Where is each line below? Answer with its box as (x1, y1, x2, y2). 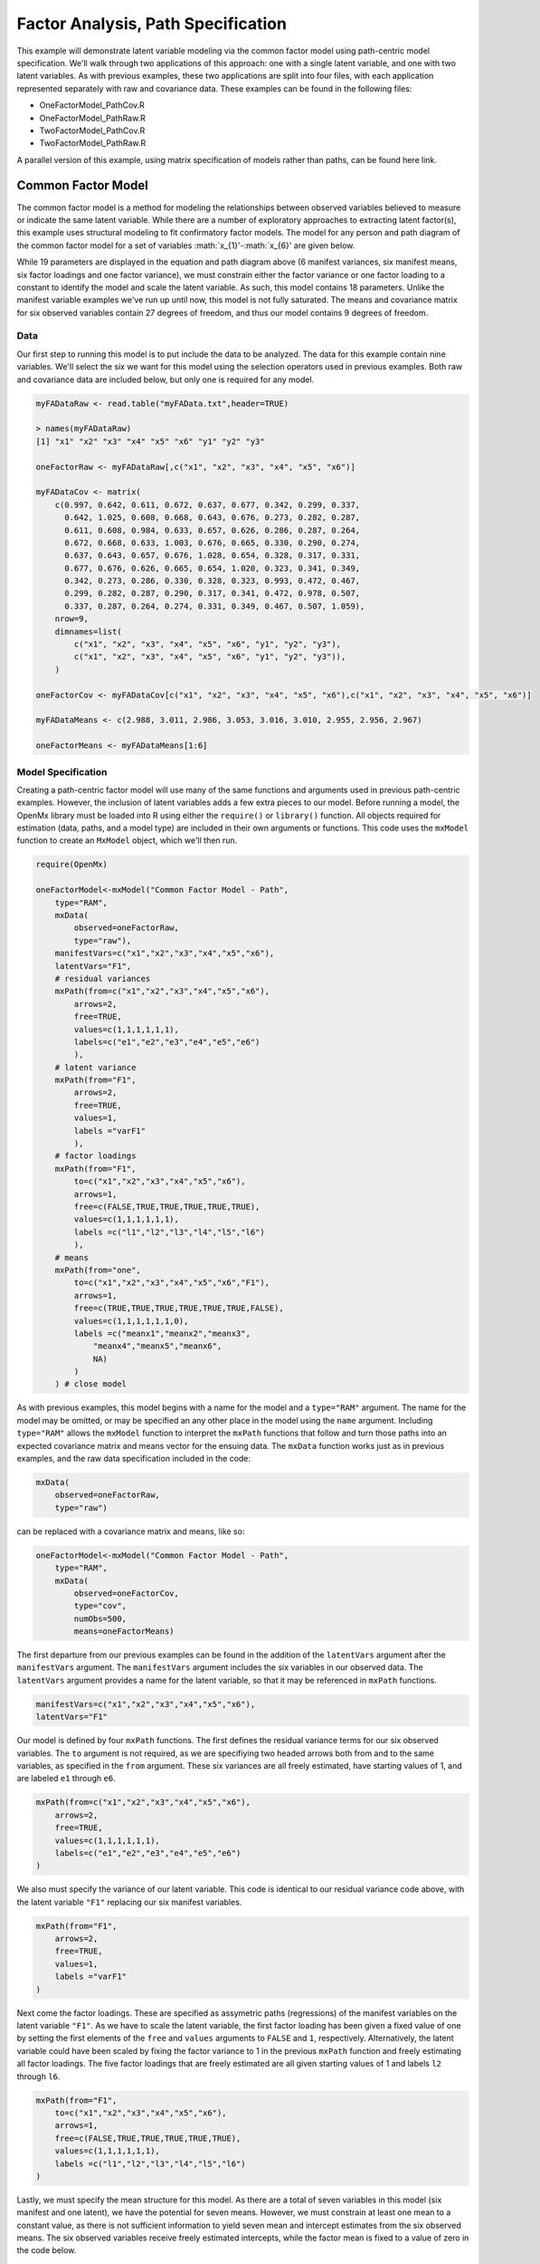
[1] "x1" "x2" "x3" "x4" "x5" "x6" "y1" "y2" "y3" (35, 436, 266, 446)
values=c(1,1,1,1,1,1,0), (73, 1316, 189, 1326)
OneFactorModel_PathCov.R (39, 100, 145, 110)
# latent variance (54, 1062, 137, 1072)
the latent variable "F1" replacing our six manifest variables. (16, 1896, 242, 1907)
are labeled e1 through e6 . (16, 1773, 117, 1784)
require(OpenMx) (35, 859, 109, 869)
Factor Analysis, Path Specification (16, 14, 287, 34)
